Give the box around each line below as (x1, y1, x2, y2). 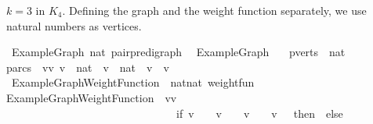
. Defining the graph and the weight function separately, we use (62, 2, 367, 18)
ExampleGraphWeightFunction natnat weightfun (11, 74, 255, 90)
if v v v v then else (176, 105, 343, 121)
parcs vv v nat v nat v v (6, 58, 169, 75)
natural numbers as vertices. (6, 17, 142, 34)
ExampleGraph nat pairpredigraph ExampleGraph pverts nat (11, 44, 346, 60)
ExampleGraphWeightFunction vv (6, 89, 177, 105)
